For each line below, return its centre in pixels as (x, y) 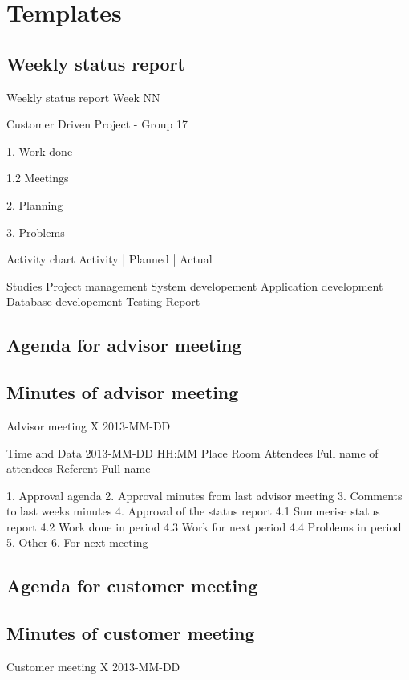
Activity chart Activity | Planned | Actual (109, 259)
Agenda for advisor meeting (124, 345)
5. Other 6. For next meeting (77, 542)
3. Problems (36, 232)
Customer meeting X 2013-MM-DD (93, 667)
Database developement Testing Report (103, 301)
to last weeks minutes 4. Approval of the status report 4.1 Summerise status (193, 511)
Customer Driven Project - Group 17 (97, 124)
